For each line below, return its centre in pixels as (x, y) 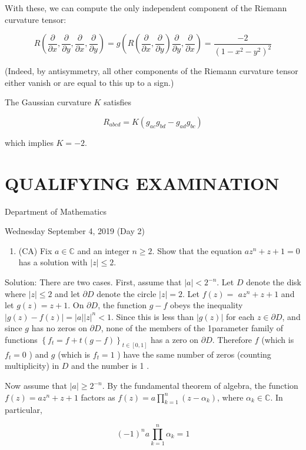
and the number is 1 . (110, 366)
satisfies (118, 102)
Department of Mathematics (56, 211)
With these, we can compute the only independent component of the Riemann (146, 8)
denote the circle (127, 293)
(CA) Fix (35, 250)
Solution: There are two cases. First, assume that (93, 282)
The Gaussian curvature (48, 102)
